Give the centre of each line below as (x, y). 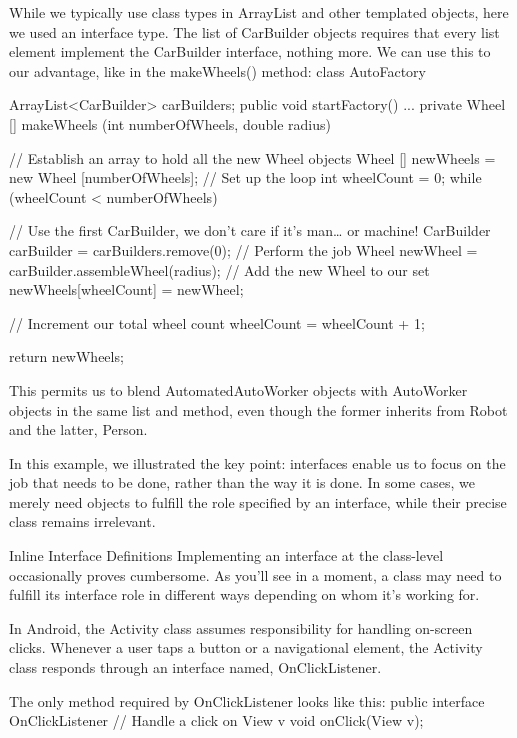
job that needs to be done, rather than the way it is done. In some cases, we (242, 482)
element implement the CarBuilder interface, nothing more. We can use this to (250, 51)
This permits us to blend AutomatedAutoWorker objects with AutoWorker (238, 389)
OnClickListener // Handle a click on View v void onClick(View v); (216, 720)
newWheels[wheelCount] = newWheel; (126, 289)
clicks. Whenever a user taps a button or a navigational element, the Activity (246, 647)
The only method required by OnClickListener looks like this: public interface (247, 700)
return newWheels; (66, 356)
